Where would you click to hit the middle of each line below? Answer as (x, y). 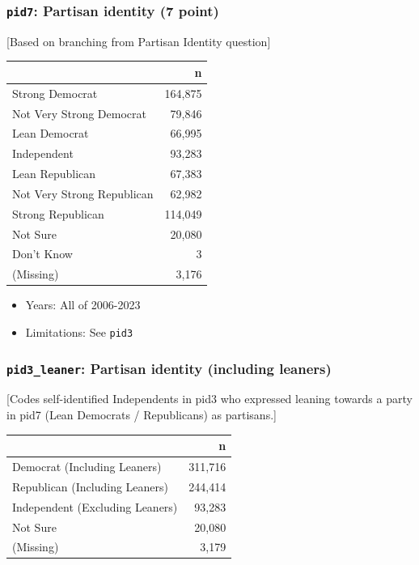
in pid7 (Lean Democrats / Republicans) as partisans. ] (142, 415)
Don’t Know (42, 254)
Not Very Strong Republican (83, 193)
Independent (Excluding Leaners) (95, 506)
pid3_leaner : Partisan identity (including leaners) (169, 368)
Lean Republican (54, 174)
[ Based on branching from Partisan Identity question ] (139, 41)
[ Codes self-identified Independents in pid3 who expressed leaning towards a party (209, 399)
